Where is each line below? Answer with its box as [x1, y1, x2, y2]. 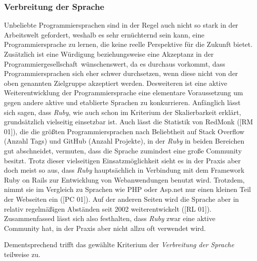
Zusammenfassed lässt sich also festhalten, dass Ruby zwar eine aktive [4, 213, 215, 224]
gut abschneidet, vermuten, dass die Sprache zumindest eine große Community [4, 145, 242, 155]
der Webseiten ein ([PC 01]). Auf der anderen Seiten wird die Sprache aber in [4, 193, 239, 204]
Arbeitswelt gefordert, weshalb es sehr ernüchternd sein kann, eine [4, 29, 205, 39]
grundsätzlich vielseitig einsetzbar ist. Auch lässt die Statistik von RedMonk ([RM [4, 116, 253, 127]
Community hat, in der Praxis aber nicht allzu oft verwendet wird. [4, 223, 206, 233]
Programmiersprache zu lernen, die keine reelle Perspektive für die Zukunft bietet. [4, 39, 253, 49]
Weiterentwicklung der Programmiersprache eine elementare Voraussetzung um [4, 87, 243, 98]
